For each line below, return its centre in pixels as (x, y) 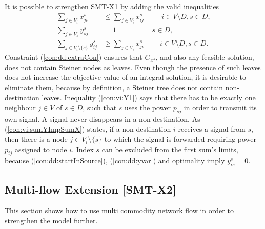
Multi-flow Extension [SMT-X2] (90, 189)
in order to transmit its (220, 107)
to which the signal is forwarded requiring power (180, 139)
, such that (100, 107)
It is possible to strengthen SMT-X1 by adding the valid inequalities (112, 6)
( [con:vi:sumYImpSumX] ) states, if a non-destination (88, 129)
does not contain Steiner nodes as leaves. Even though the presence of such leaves (133, 67)
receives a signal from (212, 129)
